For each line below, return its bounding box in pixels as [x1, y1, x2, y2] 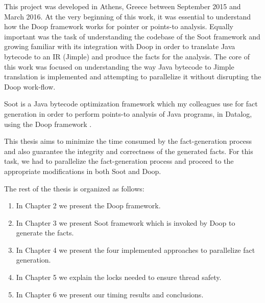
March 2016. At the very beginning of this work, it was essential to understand [4, 11, 251, 21]
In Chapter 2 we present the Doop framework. [16, 200, 161, 211]
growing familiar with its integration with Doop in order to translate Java [4, 41, 235, 52]
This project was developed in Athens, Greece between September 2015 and [4, 1, 241, 11]
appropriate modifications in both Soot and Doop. [4, 165, 161, 176]
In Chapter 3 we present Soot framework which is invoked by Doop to [16, 217, 235, 228]
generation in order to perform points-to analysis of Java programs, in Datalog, [4, 108, 252, 119]
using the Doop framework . [4, 118, 92, 129]
